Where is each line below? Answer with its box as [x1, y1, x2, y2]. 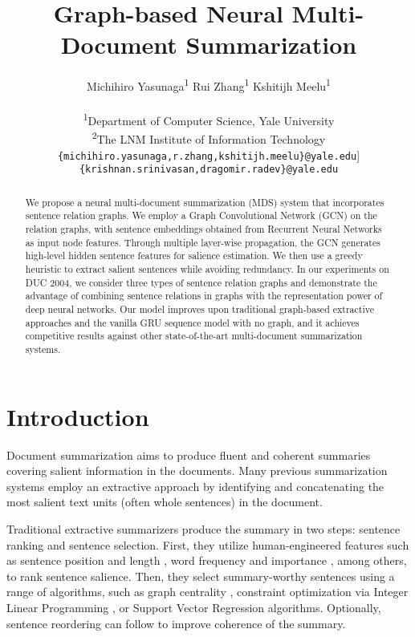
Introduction [6, 400, 149, 432]
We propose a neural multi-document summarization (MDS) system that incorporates [25, 195, 384, 209]
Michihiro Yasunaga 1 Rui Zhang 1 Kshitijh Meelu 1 [87, 75, 331, 94]
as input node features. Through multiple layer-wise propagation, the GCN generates [25, 235, 380, 249]
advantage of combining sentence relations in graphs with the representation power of [25, 289, 383, 302]
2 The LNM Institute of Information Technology [92, 128, 326, 148]
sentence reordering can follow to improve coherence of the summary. [6, 615, 346, 631]
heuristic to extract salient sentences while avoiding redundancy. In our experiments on [25, 262, 389, 276]
